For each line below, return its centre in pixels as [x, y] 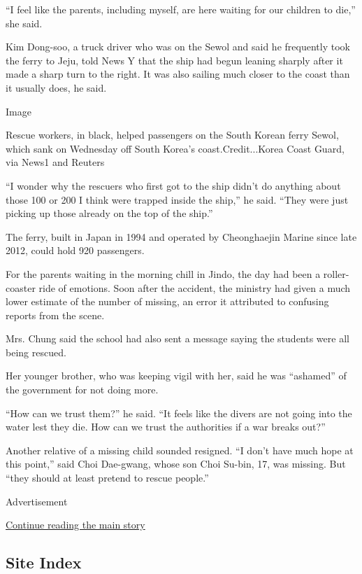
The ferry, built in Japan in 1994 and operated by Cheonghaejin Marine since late [181, 236]
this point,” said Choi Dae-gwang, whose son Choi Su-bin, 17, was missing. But [176, 464]
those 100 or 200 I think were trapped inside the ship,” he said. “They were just [177, 199]
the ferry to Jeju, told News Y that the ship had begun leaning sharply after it [174, 60]
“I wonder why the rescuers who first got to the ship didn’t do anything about [173, 185]
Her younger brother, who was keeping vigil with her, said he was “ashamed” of [176, 376]
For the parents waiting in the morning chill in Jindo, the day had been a [163, 273]
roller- [336, 273]
